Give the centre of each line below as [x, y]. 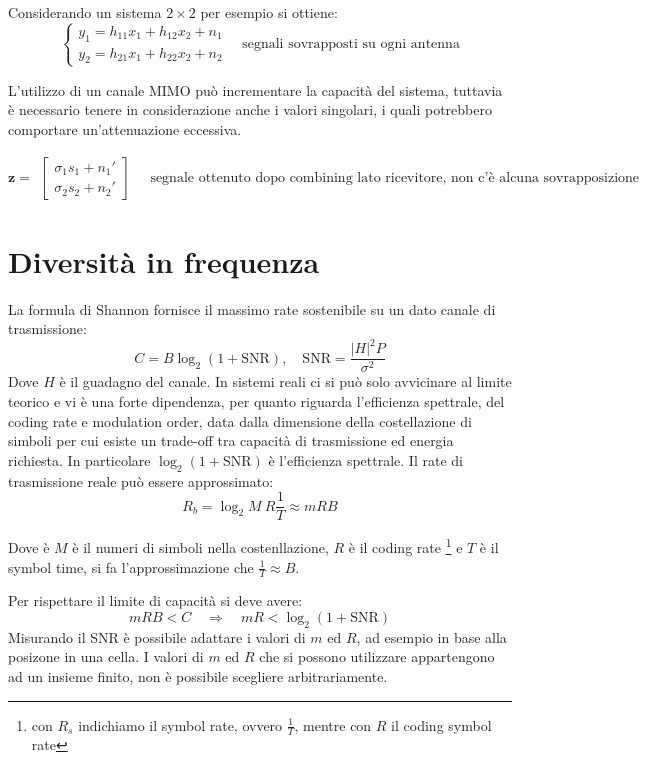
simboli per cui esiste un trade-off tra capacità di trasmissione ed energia [231, 440]
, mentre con [333, 724]
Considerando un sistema [85, 12]
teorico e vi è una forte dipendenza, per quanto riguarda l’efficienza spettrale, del [256, 401]
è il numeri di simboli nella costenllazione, [200, 546]
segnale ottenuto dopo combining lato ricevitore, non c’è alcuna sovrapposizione [395, 177]
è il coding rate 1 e [405, 545]
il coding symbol [441, 724]
